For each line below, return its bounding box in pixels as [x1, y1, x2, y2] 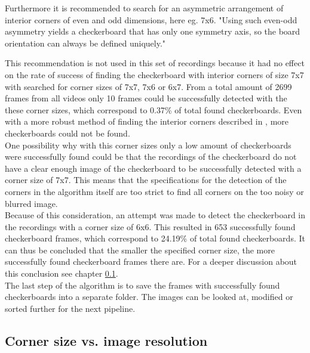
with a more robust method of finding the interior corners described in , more [5, 115, 289, 128]
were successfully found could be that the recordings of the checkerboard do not [5, 150, 297, 163]
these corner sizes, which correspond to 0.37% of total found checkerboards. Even [5, 103, 302, 116]
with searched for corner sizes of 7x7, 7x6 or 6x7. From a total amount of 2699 [5, 80, 292, 92]
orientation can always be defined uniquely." [5, 36, 166, 49]
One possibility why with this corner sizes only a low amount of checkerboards [5, 138, 291, 151]
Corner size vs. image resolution [5, 331, 208, 349]
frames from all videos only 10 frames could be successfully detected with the [5, 92, 287, 104]
